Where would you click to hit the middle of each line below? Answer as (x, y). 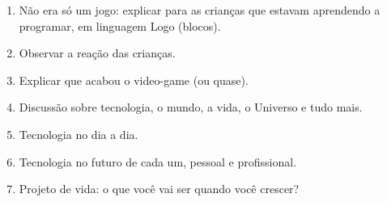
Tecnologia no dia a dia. (79, 134)
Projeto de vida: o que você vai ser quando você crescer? (159, 189)
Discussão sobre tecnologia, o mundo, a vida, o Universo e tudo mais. (191, 107)
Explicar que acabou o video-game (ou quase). (134, 80)
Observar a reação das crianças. (97, 53)
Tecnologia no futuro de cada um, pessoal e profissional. (158, 161)
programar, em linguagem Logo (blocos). (120, 25)
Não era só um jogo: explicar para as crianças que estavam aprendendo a (200, 10)
